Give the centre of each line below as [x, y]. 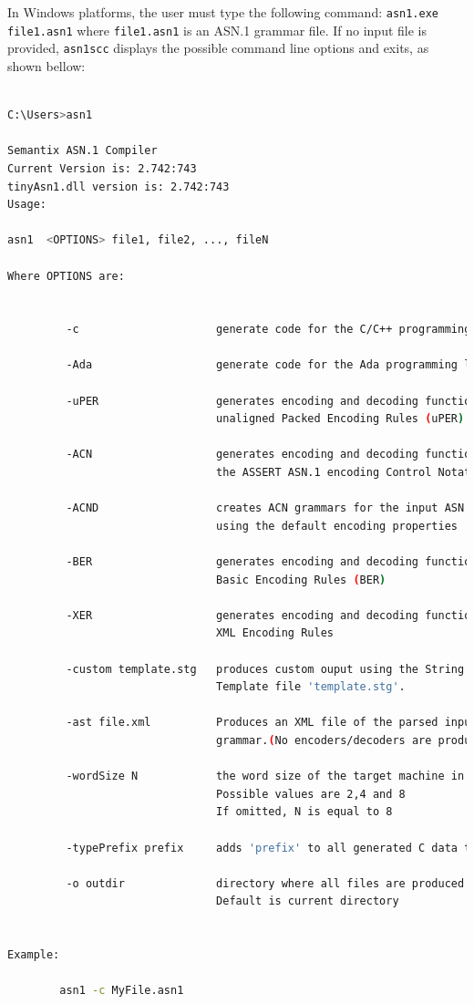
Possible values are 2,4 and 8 [311, 794]
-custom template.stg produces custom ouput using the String [265, 669]
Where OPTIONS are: [66, 276]
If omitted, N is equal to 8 [304, 812]
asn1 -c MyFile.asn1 [122, 991]
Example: [34, 955]
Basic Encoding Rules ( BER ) [301, 580]
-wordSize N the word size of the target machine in [265, 776]
